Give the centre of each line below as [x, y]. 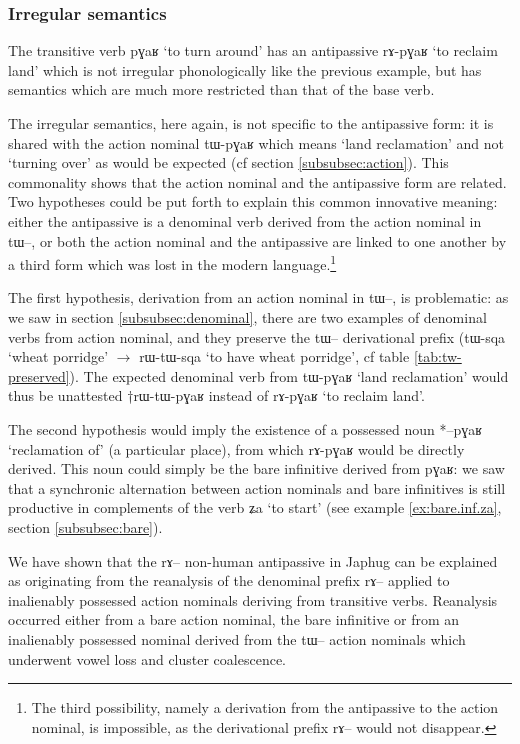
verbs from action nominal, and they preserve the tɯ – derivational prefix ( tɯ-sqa [257, 336]
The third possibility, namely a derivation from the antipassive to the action [265, 707]
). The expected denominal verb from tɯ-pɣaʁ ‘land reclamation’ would [289, 375]
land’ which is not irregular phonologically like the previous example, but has [245, 69]
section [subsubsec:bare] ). [85, 526]
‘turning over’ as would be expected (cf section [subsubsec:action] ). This [228, 162]
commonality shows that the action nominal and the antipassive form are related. [257, 181]
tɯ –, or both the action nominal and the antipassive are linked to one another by [257, 240]
